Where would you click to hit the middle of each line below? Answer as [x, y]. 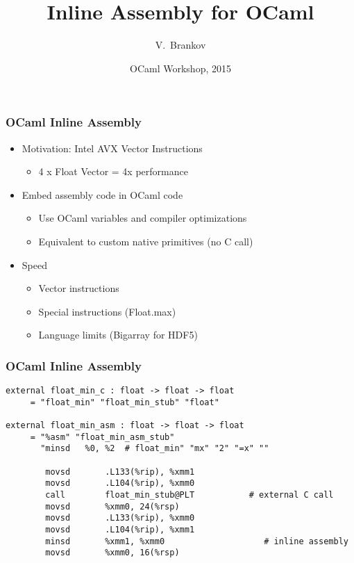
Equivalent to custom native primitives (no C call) [146, 241]
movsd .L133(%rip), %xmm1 [120, 472]
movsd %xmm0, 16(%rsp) [112, 553]
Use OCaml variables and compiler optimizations [143, 218]
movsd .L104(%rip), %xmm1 [120, 530]
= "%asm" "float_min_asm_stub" [102, 437]
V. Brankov [180, 45]
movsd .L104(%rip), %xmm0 [120, 483]
